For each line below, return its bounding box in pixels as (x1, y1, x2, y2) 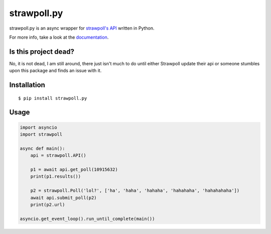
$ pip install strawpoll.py (18, 95, 87, 101)
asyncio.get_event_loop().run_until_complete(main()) (20, 216, 155, 221)
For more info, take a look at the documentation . (9, 34, 109, 40)
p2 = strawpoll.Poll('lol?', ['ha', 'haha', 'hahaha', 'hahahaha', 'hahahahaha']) (30, 188, 240, 193)
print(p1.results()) (30, 174, 81, 179)
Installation (9, 81, 45, 89)
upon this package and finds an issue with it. (9, 68, 102, 74)
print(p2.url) (30, 201, 65, 207)
